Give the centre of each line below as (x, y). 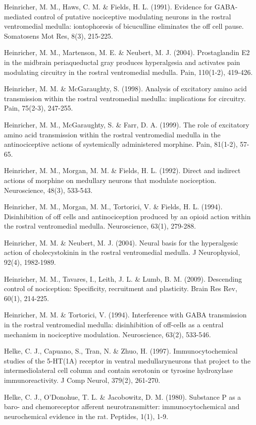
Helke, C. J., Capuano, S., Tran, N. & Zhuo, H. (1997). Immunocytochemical (121, 351)
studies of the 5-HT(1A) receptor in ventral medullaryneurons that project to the (127, 360)
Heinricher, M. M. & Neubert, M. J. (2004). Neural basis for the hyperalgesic (121, 242)
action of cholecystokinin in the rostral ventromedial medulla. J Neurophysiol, (122, 252)
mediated (18, 16)
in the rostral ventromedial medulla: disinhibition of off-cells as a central (114, 325)
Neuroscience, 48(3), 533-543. (48, 190)
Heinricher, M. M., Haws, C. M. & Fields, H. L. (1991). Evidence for (108, 6)
